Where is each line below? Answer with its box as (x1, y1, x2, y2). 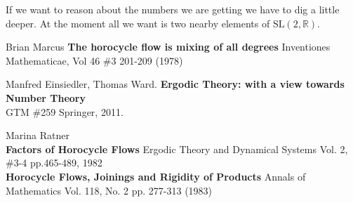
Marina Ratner (6, 128, 69, 143)
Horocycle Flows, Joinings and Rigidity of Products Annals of (6, 169, 306, 183)
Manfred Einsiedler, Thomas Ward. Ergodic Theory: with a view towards (6, 77, 345, 91)
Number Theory (6, 90, 86, 105)
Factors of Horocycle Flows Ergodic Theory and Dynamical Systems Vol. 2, (6, 141, 348, 156)
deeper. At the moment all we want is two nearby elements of (6, 15, 270, 30)
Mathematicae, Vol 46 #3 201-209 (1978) (6, 53, 183, 67)
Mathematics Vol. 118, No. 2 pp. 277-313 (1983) (6, 183, 213, 197)
